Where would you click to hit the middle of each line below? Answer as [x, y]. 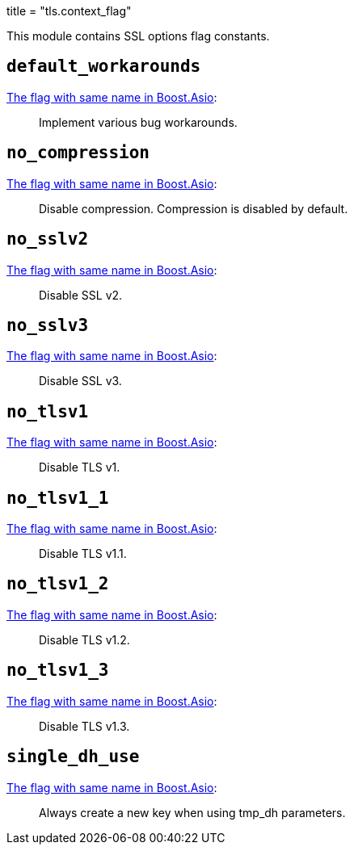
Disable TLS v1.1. [83, 554]
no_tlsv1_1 [58, 498]
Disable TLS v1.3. [84, 726]
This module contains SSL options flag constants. [138, 36]
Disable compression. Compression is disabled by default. [194, 208]
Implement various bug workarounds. [138, 122]
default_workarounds [104, 67]
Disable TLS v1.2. [84, 639]
